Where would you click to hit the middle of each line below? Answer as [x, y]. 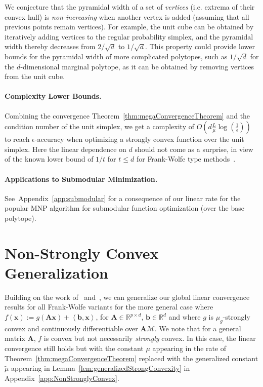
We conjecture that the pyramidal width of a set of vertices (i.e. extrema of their [130, 7]
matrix [15, 338]
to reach [17, 139]
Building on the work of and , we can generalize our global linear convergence [127, 297]
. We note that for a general [198, 328]
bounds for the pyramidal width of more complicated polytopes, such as [116, 56]
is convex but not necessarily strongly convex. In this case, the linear [150, 338]
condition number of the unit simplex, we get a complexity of [100, 126]
